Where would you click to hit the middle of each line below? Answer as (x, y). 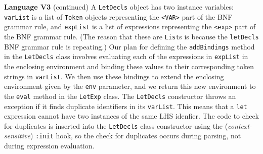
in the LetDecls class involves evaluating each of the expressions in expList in (126, 56)
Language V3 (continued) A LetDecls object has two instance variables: (119, 7)
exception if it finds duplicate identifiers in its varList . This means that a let (126, 106)
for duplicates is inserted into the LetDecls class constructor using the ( (116, 125)
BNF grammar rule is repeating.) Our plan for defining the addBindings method (129, 46)
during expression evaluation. (49, 146)
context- (240, 125)
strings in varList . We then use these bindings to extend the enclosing (114, 76)
